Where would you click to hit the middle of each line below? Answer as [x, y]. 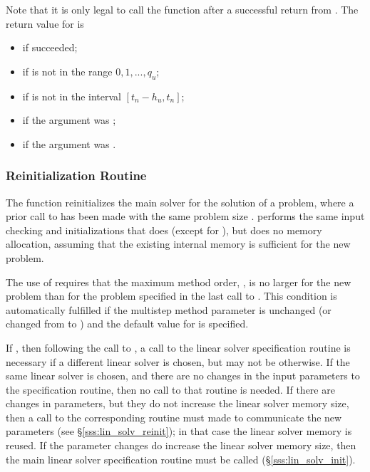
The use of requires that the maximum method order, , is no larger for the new [179, 282]
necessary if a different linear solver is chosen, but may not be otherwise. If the [178, 361]
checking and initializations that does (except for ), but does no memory [164, 230]
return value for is [45, 23]
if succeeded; [50, 47]
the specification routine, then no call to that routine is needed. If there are [170, 389]
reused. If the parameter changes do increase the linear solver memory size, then [181, 445]
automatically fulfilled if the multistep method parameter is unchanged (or [169, 309]
